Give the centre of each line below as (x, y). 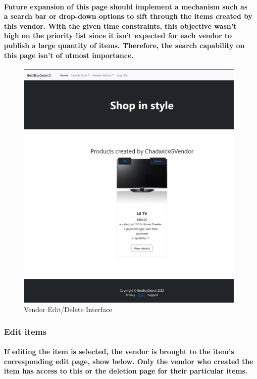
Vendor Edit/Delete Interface (68, 309)
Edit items (25, 331)
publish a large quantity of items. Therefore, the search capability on (124, 45)
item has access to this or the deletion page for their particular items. (126, 371)
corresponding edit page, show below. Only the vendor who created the (129, 361)
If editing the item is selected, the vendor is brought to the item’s (119, 351)
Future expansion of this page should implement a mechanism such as (126, 6)
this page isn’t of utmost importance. (69, 55)
